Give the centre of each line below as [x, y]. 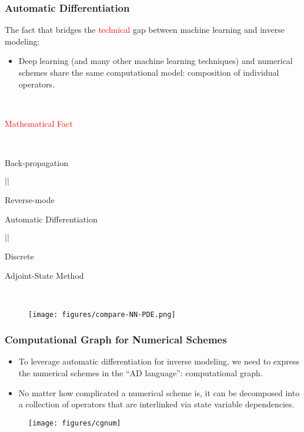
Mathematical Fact [39, 123]
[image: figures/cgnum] [75, 423]
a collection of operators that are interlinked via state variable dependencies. [156, 404]
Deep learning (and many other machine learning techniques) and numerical [156, 61]
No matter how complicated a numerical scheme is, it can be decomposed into [159, 392]
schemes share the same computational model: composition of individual [149, 72]
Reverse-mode [30, 199]
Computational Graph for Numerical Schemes [116, 340]
